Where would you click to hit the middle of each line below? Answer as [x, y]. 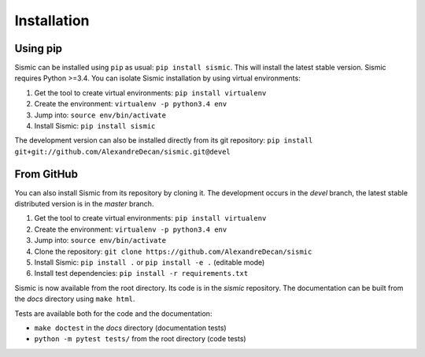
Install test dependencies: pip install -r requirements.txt [141, 273]
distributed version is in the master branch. [84, 204]
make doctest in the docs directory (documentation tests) [131, 328]
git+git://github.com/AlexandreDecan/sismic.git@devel [123, 151]
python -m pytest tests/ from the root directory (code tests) [140, 339]
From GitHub [46, 174]
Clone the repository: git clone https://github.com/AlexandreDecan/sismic [173, 251]
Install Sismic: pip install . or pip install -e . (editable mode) [150, 262]
